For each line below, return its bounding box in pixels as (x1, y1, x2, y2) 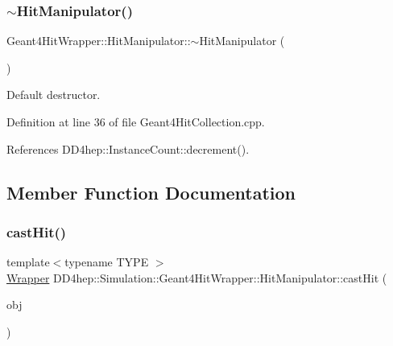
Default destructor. (6, 86, 101, 103)
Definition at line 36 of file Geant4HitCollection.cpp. (6, 113, 265, 130)
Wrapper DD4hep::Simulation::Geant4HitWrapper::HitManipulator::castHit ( (6, 269, 387, 286)
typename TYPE (64, 253, 149, 270)
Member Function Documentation (6, 179, 296, 204)
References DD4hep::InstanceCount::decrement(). (6, 140, 250, 157)
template (6, 253, 50, 270)
